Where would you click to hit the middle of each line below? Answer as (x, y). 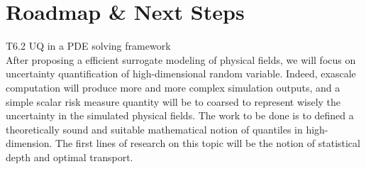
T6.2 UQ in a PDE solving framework (88, 46)
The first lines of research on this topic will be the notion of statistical (208, 143)
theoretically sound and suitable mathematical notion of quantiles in (154, 129)
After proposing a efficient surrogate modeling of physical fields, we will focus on (181, 59)
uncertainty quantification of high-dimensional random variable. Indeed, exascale (181, 73)
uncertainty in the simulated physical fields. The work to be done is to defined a (180, 115)
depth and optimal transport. (70, 157)
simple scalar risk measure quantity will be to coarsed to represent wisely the (173, 101)
